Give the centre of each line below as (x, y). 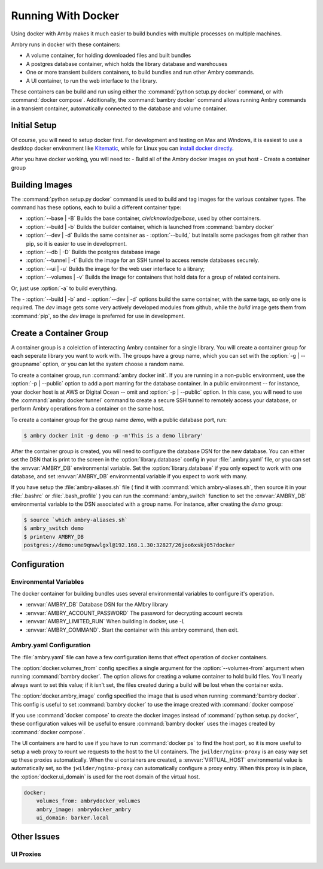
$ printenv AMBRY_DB (54, 537)
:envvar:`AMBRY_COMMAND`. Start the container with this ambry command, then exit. (132, 630)
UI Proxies (26, 854)
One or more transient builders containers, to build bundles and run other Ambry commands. (140, 73)
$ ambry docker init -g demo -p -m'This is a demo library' (114, 435)
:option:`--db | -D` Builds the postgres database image (93, 252)
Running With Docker (65, 16)
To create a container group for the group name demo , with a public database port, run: (119, 420)
